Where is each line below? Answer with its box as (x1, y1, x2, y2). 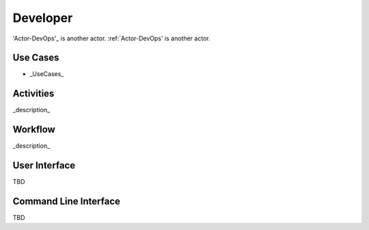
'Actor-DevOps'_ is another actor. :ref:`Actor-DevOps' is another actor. (12, 34, 211, 42)
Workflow (12, 124, 56, 136)
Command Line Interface (12, 195, 121, 207)
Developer (12, 10, 73, 25)
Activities (12, 88, 55, 99)
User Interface (12, 159, 76, 171)
